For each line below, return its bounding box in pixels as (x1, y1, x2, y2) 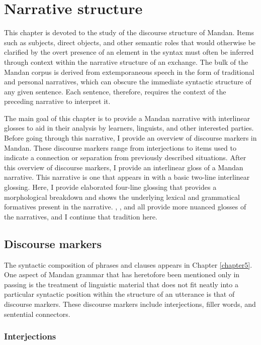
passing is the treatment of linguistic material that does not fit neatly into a (4, 279, 238, 289)
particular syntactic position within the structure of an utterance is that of (4, 289, 235, 299)
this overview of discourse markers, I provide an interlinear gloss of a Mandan (4, 162, 243, 172)
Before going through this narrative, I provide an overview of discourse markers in (4, 133, 257, 143)
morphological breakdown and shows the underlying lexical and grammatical (4, 191, 240, 202)
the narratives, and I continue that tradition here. (4, 211, 157, 221)
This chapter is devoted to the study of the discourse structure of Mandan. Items (4, 27, 254, 38)
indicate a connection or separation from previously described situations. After (4, 152, 246, 163)
